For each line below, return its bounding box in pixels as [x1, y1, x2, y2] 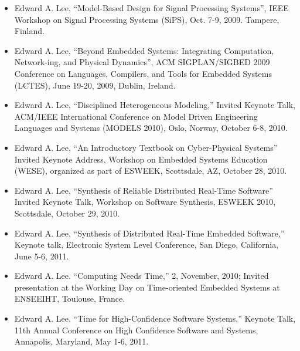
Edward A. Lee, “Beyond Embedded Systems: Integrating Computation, [14, 44, 274, 56]
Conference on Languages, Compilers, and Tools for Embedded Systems [14, 67, 272, 79]
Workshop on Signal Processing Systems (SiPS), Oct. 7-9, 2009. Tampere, [14, 13, 279, 25]
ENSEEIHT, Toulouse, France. [14, 292, 125, 305]
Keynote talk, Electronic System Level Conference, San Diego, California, [14, 238, 279, 251]
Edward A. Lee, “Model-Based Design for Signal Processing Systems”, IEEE [14, 2, 289, 14]
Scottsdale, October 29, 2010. [14, 207, 120, 219]
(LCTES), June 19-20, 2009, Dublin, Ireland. [14, 79, 176, 91]
